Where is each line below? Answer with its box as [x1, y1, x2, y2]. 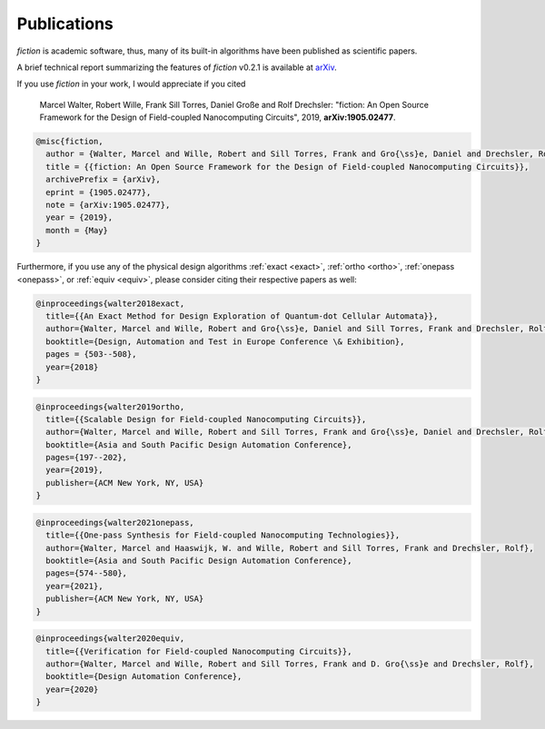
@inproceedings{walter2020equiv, [35, 634, 185, 644]
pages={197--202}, [45, 452, 127, 463]
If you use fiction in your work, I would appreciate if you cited [16, 78, 246, 90]
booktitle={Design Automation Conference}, [45, 672, 243, 682]
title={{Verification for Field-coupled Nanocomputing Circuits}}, [45, 645, 352, 656]
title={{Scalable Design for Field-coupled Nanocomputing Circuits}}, [45, 414, 367, 424]
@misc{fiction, [35, 136, 104, 147]
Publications [16, 14, 114, 34]
